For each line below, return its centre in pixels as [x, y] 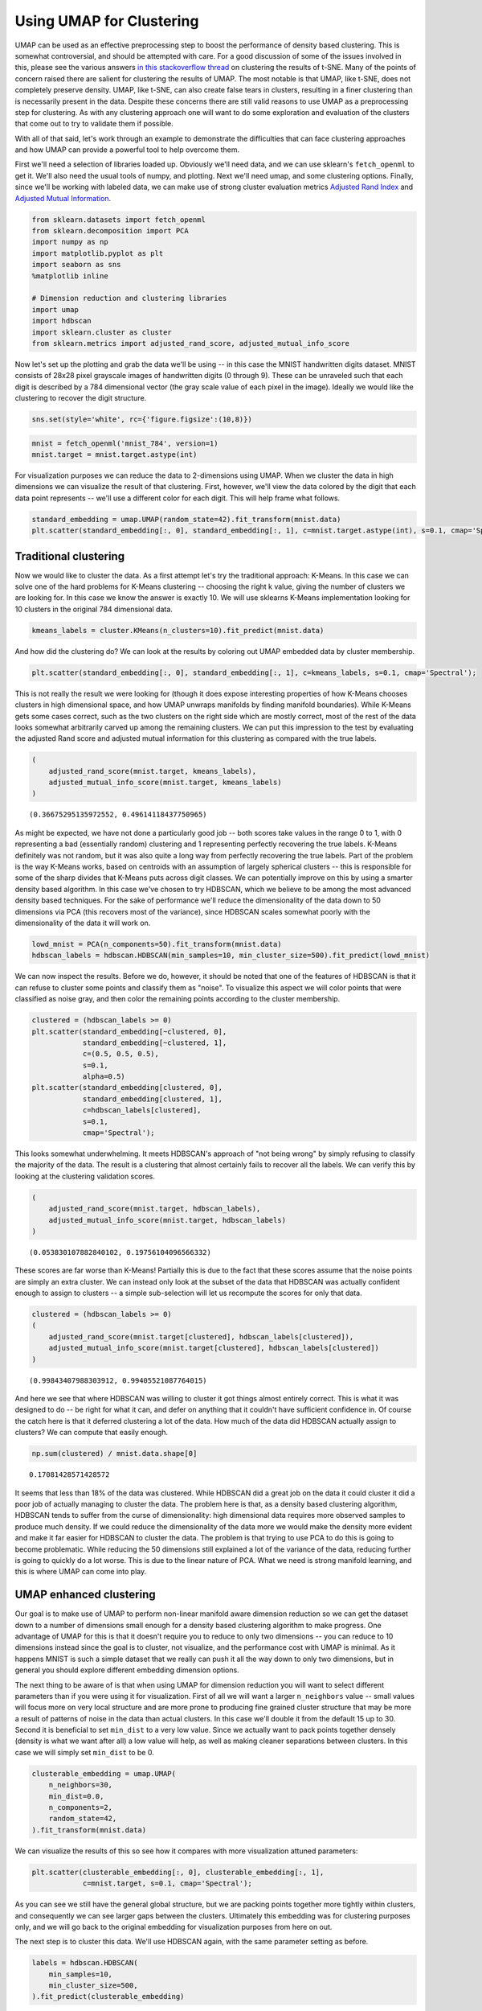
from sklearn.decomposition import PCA [110, 230]
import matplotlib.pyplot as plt [98, 253]
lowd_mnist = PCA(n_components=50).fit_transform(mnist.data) [157, 944]
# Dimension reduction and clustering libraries [129, 298]
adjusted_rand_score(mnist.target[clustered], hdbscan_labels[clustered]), [201, 1337]
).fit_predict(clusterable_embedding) [108, 1997]
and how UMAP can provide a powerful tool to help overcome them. [127, 150]
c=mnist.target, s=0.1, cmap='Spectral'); [167, 1884]
